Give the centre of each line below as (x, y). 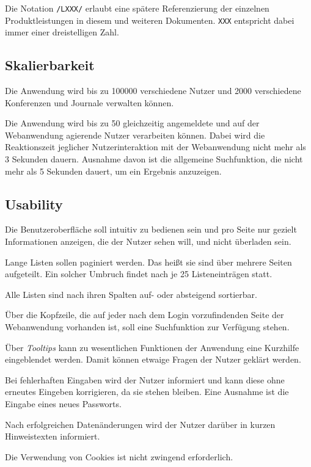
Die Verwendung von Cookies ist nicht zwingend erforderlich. (119, 456)
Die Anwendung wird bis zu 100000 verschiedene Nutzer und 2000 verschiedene (153, 91)
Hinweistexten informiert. (53, 436)
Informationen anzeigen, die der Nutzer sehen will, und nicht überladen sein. (148, 241)
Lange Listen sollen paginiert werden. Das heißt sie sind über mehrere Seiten (148, 262)
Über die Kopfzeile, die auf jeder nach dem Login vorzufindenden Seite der (145, 315)
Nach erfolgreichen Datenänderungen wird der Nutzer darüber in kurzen (140, 424)
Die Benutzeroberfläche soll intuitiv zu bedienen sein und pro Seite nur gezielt (151, 229)
